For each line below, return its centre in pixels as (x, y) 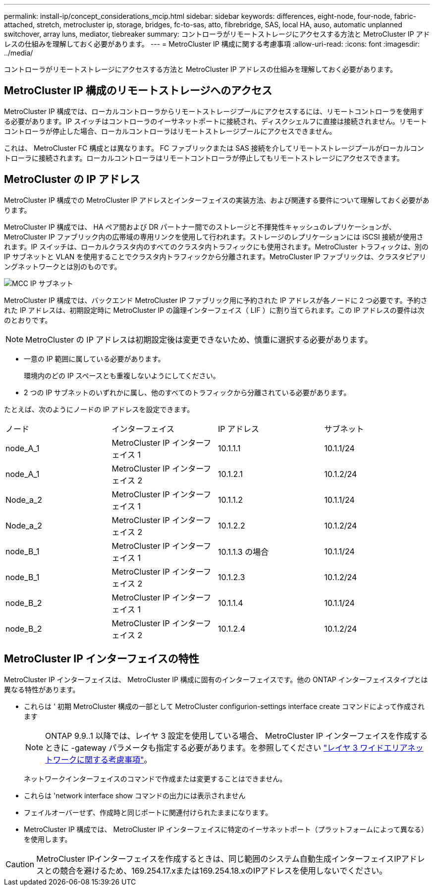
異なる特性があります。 (42, 689)
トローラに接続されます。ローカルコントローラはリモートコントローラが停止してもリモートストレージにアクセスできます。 (204, 158)
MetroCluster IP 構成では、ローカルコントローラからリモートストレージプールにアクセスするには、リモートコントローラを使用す (214, 111)
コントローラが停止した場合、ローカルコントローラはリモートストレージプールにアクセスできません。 (170, 131)
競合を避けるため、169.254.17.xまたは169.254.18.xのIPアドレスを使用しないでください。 (224, 870)
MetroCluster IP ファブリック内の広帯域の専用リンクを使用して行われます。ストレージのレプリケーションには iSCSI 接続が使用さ (214, 237)
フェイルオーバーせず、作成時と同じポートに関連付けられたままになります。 (148, 812)
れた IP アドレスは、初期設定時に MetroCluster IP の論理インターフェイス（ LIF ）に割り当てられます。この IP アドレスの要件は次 (214, 310)
